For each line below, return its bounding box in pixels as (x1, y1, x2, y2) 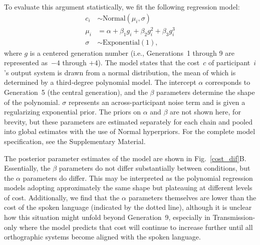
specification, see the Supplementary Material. (4, 136, 146, 146)
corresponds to (205, 77, 250, 87)
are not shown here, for (170, 106, 241, 117)
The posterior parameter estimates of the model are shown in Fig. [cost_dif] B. (4, 153, 246, 163)
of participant (208, 57, 250, 68)
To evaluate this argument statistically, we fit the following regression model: (4, 2, 240, 12)
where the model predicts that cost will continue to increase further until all (19, 221, 253, 232)
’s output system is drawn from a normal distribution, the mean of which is (4, 67, 236, 77)
